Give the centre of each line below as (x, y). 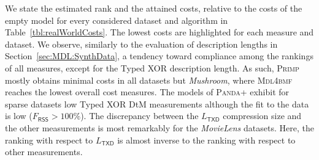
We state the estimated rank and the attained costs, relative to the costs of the (154, 8)
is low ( (19, 116)
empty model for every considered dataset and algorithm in (117, 20)
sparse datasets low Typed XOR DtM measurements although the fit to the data (157, 104)
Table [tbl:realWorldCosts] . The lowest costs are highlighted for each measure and (159, 32)
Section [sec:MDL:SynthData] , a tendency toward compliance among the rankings (159, 56)
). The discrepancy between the (140, 116)
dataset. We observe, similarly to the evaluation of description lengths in (141, 44)
